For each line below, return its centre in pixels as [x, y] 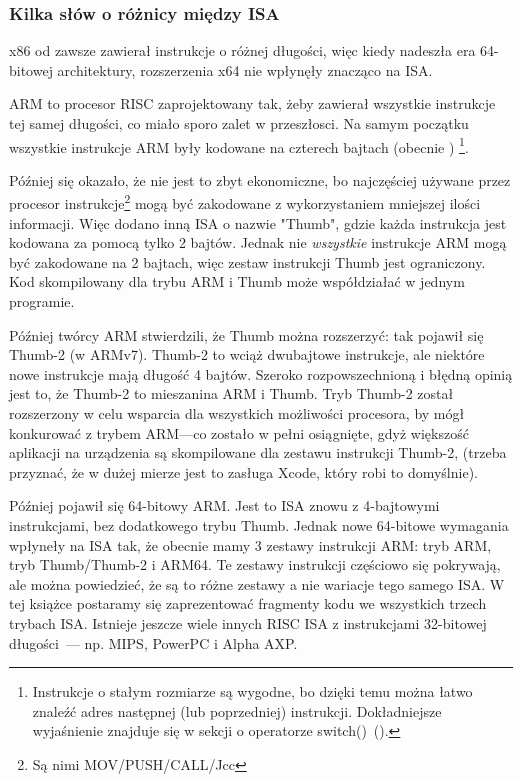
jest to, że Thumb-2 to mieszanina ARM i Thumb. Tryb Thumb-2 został [231, 393]
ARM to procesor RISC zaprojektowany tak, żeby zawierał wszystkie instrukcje [252, 103]
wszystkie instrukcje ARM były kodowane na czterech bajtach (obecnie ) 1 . [239, 145]
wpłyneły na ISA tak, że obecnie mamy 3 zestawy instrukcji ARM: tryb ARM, [250, 544]
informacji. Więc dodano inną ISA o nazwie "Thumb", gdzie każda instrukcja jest [258, 222]
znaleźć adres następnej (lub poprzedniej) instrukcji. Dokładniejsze [237, 710]
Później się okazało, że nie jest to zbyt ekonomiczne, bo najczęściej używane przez [260, 179]
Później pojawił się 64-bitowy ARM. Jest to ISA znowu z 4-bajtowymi [224, 505]
